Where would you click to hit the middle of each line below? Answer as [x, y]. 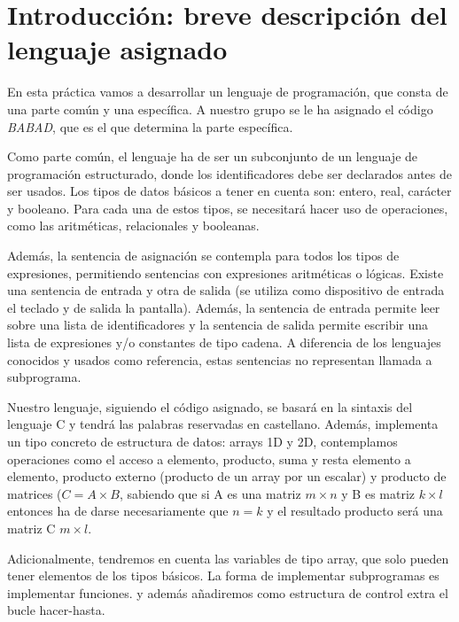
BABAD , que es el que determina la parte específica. [150, 126]
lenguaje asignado [117, 49]
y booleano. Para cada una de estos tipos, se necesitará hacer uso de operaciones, [228, 208]
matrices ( [35, 493]
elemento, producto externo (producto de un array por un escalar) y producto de [227, 476]
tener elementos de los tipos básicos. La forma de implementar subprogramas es [223, 575]
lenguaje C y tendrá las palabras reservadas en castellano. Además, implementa [223, 424]
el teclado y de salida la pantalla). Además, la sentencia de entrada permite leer [224, 307]
